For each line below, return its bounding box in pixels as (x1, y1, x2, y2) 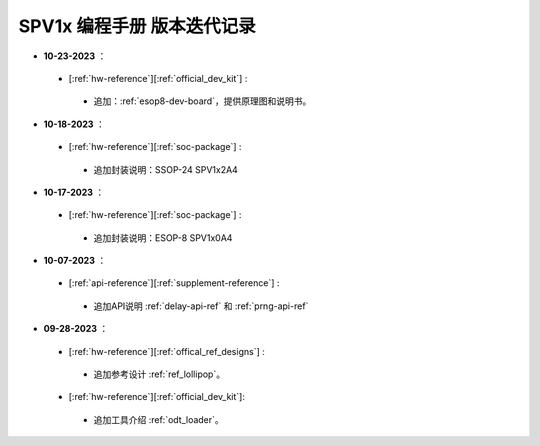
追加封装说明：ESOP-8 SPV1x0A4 (93, 231, 233, 244)
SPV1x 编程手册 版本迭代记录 (18, 15, 256, 37)
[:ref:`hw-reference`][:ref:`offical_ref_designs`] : (68, 345, 265, 357)
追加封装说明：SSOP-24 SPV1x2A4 (93, 163, 239, 175)
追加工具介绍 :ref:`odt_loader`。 (93, 413, 224, 425)
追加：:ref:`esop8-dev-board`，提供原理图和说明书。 (93, 95, 312, 107)
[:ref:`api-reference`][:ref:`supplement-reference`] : (68, 277, 280, 289)
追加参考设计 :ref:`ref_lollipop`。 (93, 368, 225, 380)
